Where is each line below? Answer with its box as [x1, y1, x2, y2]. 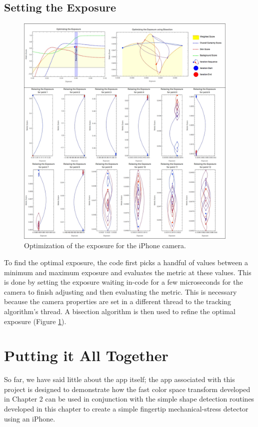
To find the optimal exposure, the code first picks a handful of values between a [4, 257, 248, 267]
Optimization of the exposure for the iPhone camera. [24, 240, 186, 251]
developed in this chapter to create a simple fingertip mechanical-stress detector [4, 404, 248, 414]
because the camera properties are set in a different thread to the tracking [4, 296, 231, 307]
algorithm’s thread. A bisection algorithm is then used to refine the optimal [4, 306, 235, 316]
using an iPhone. [4, 413, 55, 424]
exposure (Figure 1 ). [4, 316, 66, 326]
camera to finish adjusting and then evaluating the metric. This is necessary [4, 286, 237, 297]
